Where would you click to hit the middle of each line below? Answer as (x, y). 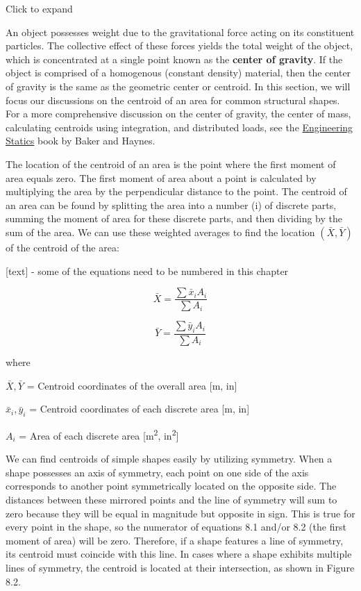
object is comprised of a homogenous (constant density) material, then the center (178, 73)
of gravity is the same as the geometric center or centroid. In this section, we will (178, 86)
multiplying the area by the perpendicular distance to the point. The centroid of (176, 191)
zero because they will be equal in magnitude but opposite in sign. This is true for (180, 513)
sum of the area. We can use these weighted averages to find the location (160, 232)
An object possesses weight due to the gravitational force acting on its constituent (180, 32)
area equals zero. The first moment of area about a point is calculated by (161, 177)
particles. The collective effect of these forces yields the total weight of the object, (179, 45)
